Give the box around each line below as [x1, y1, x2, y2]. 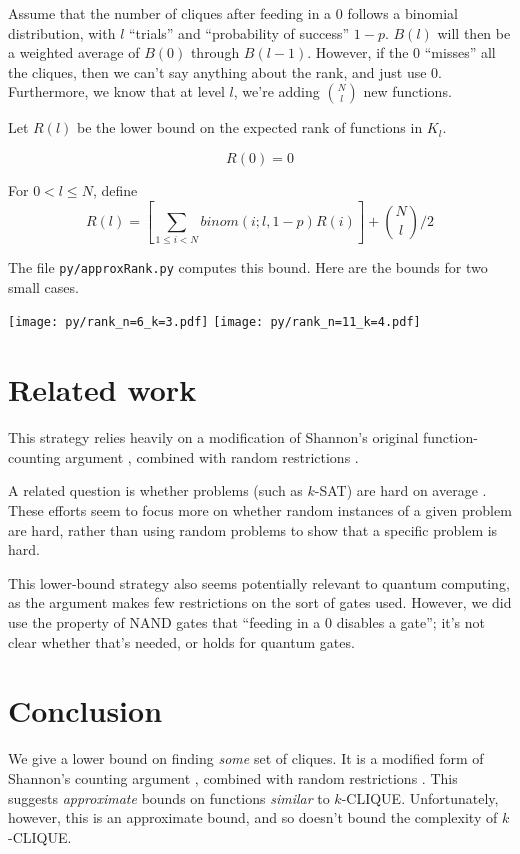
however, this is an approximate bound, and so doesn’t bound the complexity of [8, 807, 498, 828]
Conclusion [8, 690, 163, 731]
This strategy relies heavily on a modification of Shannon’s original [8, 427, 419, 448]
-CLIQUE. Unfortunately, [341, 787, 499, 808]
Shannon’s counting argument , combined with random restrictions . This [8, 767, 458, 788]
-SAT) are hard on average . [314, 480, 487, 501]
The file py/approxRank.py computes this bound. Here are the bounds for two [8, 257, 488, 278]
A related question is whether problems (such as [8, 480, 303, 501]
